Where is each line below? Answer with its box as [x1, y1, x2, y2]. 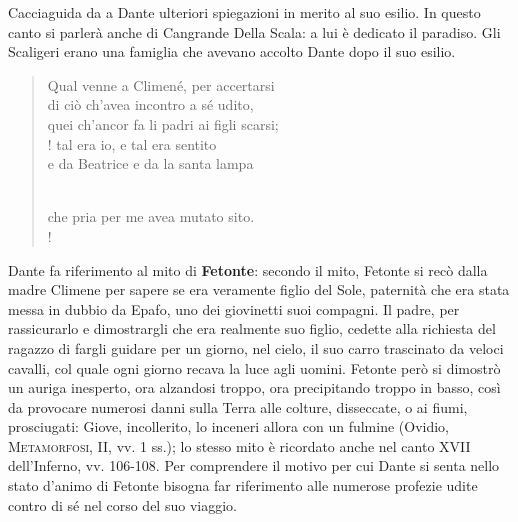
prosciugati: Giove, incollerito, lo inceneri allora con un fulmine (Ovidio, [8, 416, 449, 437]
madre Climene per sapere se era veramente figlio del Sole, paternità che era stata [8, 279, 510, 300]
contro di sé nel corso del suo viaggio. [8, 494, 237, 515]
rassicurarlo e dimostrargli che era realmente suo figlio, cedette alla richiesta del [8, 318, 496, 339]
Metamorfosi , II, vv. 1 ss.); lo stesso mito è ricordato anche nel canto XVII [8, 435, 471, 456]
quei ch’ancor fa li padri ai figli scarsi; [47, 113, 279, 134]
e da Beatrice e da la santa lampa [47, 153, 254, 174]
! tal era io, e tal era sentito [47, 133, 217, 154]
